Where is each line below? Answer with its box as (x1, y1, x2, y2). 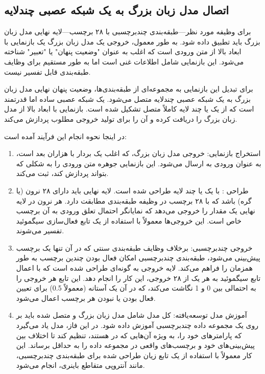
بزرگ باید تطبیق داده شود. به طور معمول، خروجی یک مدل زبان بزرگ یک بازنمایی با (4, 36, 260, 47)
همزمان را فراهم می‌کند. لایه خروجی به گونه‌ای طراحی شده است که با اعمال (16, 262, 253, 273)
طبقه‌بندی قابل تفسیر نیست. (4, 66, 91, 77)
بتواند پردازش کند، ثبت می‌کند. (16, 168, 109, 179)
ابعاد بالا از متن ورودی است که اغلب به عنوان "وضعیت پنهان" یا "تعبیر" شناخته (4, 46, 242, 57)
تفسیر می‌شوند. (16, 225, 64, 236)
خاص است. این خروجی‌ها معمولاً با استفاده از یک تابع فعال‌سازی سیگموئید (16, 215, 242, 226)
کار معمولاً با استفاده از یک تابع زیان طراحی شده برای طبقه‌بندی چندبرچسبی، (16, 349, 252, 360)
